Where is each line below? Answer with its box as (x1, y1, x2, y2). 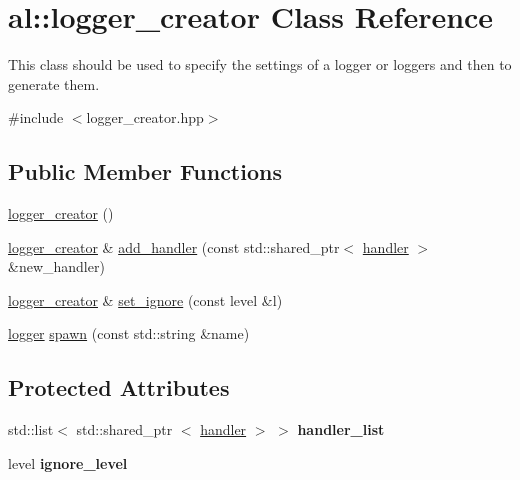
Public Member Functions (8, 156, 282, 187)
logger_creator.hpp (86, 107, 204, 128)
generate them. (8, 73, 100, 94)
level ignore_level (8, 452, 128, 473)
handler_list (297, 419, 385, 440)
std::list (8, 419, 54, 440)
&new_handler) (8, 256, 105, 277)
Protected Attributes (8, 372, 230, 403)
